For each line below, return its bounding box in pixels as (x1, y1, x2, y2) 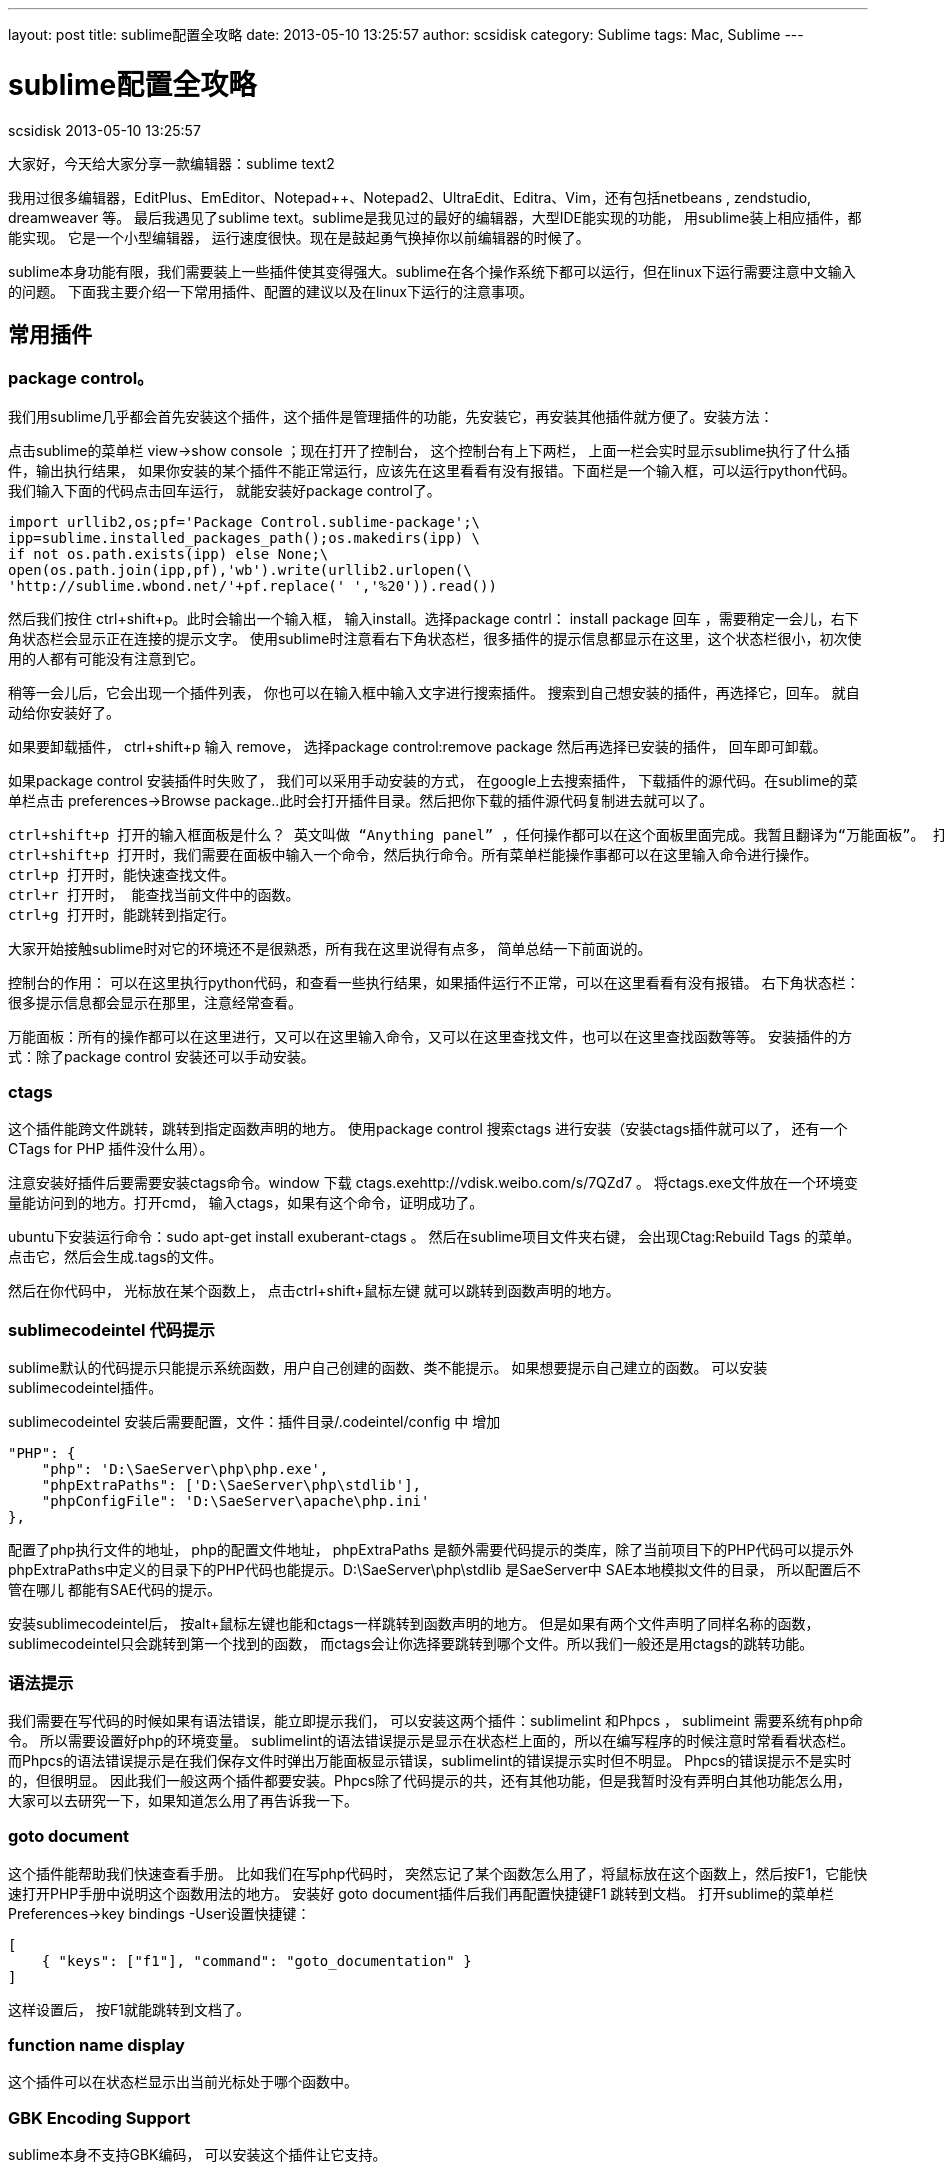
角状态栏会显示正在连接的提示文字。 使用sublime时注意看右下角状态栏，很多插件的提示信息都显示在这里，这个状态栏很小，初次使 (8, 629, 862, 647)
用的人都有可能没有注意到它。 (8, 649, 204, 667)
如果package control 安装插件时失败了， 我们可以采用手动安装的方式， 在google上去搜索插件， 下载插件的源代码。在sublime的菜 (8, 771, 858, 789)
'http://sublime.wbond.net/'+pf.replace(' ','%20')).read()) (8, 577, 497, 594)
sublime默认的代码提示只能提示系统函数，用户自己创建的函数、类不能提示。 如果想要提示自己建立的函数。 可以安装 (8, 1359, 768, 1377)
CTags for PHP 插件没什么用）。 (8, 1140, 214, 1158)
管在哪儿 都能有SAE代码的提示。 (8, 1581, 221, 1599)
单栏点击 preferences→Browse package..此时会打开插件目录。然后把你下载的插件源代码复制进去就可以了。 (8, 791, 714, 809)
